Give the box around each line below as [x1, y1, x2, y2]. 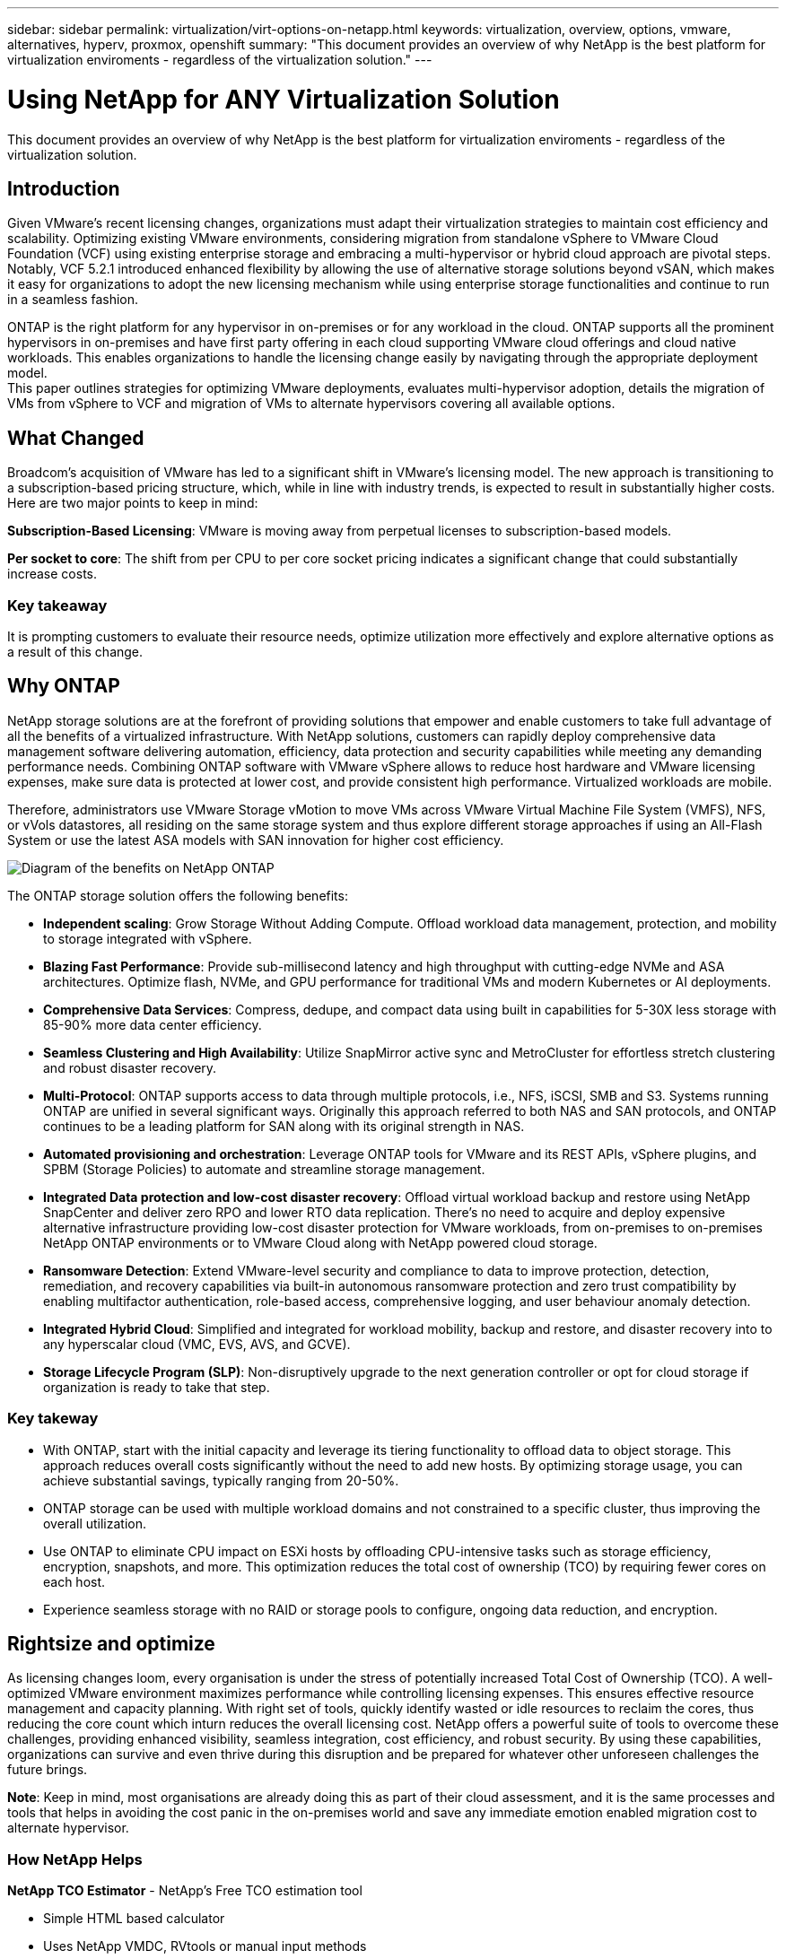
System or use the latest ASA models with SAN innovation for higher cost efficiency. [7, 831, 504, 848]
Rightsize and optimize [7, 1632, 215, 1655]
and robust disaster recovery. [43, 1059, 217, 1075]
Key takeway [7, 1409, 99, 1428]
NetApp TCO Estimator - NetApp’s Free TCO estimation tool [7, 1883, 362, 1899]
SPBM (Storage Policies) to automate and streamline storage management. [43, 1161, 485, 1177]
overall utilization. [43, 1515, 147, 1531]
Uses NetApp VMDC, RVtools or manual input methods [43, 1938, 367, 1955]
